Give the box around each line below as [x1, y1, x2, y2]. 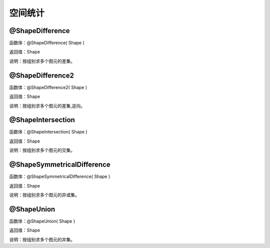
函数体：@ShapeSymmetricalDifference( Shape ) [9, 173, 110, 179]
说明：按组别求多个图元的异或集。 [9, 191, 79, 197]
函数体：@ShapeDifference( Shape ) [9, 40, 85, 46]
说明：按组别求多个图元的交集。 [9, 147, 75, 153]
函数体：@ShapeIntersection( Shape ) [9, 129, 87, 135]
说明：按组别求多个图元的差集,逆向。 [9, 102, 85, 108]
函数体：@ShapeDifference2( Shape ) [9, 84, 87, 90]
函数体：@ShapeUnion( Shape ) [9, 218, 75, 224]
